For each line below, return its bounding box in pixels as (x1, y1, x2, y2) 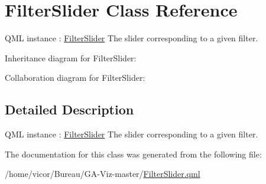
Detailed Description (5, 100, 134, 119)
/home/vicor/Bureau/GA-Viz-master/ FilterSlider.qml (5, 167, 200, 180)
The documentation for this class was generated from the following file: (5, 147, 262, 160)
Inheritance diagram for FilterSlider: (5, 51, 137, 64)
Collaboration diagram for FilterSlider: (5, 71, 145, 84)
